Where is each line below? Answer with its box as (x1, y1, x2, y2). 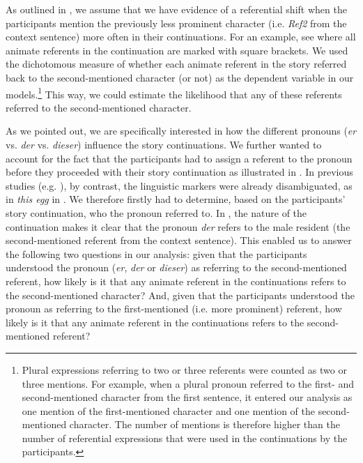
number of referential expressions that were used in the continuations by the (22, 430, 348, 445)
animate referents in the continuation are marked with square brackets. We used (6, 43, 348, 57)
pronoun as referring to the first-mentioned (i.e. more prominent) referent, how (6, 301, 342, 316)
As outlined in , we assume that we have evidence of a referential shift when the (6, 2, 347, 16)
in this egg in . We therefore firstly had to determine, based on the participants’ (6, 192, 346, 206)
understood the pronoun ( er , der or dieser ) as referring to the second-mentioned (6, 260, 347, 275)
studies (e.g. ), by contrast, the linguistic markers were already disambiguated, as (6, 178, 353, 192)
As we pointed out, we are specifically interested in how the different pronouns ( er (6, 123, 357, 138)
